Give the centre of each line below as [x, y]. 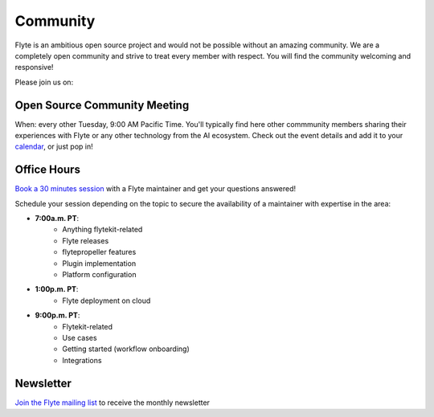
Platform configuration [99, 275]
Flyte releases [86, 240]
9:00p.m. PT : [57, 315]
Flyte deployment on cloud [106, 300]
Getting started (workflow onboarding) [126, 349]
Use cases [80, 338]
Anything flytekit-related [102, 230]
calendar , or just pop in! [54, 147]
